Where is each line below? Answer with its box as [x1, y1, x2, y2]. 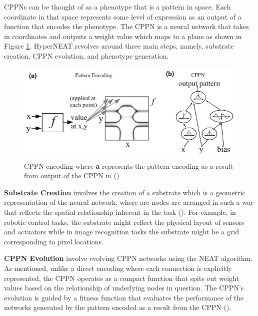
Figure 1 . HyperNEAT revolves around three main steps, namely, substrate [4, 41, 234, 51]
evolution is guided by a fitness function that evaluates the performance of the [4, 292, 244, 302]
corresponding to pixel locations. [4, 236, 103, 246]
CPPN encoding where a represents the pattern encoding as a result [24, 160, 233, 171]
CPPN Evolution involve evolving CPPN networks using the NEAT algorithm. [4, 253, 253, 263]
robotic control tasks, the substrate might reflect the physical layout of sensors [4, 216, 244, 227]
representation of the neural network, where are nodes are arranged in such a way [4, 197, 254, 207]
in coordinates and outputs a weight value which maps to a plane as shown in [4, 31, 242, 41]
